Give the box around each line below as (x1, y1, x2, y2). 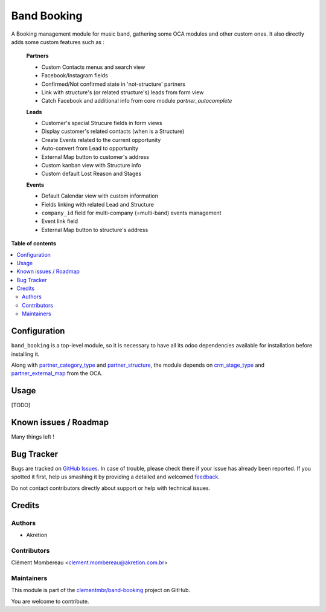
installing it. (11, 350, 40, 358)
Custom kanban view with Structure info (41, 162, 141, 169)
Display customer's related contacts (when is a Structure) (41, 127, 185, 135)
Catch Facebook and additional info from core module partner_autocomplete (41, 97, 232, 105)
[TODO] (11, 402, 31, 409)
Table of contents (11, 240, 57, 247)
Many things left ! (11, 433, 54, 440)
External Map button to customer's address (41, 153, 149, 160)
